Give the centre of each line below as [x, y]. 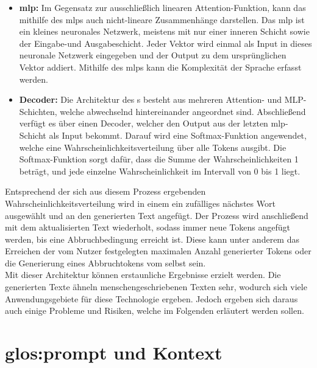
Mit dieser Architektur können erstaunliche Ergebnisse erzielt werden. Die [143, 275]
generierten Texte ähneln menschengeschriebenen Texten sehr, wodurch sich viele [156, 287]
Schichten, [38, 111]
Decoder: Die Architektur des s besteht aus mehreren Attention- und [150, 99]
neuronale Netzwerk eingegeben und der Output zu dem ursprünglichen [153, 55]
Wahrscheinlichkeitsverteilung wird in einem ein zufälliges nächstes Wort [140, 203]
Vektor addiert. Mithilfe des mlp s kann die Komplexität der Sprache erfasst [160, 67]
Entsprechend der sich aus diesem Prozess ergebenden [105, 191]
